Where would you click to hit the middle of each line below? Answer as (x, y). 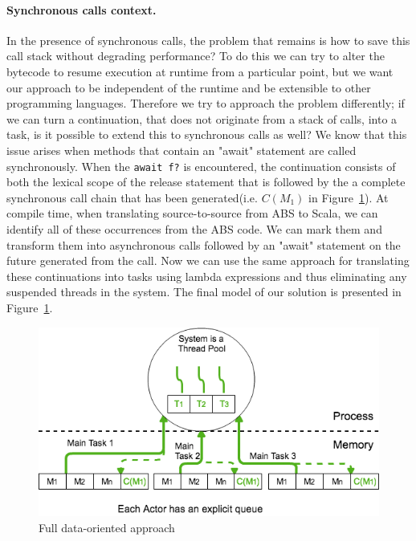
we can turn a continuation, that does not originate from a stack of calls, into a (202, 118)
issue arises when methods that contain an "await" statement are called (181, 150)
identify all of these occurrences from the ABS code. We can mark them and (194, 228)
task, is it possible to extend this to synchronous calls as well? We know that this (207, 134)
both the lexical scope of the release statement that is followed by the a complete (206, 182)
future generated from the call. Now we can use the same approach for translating (208, 260)
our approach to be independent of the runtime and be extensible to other (189, 87)
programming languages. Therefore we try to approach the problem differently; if (206, 103)
